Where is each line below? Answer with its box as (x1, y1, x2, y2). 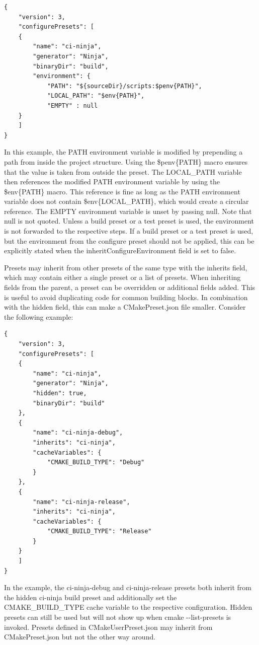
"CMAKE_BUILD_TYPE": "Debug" (47, 459, 145, 466)
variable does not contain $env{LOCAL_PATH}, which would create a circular (4, 196, 249, 206)
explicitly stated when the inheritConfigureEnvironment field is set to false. (4, 245, 236, 256)
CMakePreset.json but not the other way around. (4, 631, 156, 642)
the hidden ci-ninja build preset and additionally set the (4, 592, 177, 602)
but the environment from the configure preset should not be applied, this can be (4, 235, 254, 246)
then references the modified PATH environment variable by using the (4, 176, 220, 187)
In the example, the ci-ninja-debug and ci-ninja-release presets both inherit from (4, 582, 251, 593)
